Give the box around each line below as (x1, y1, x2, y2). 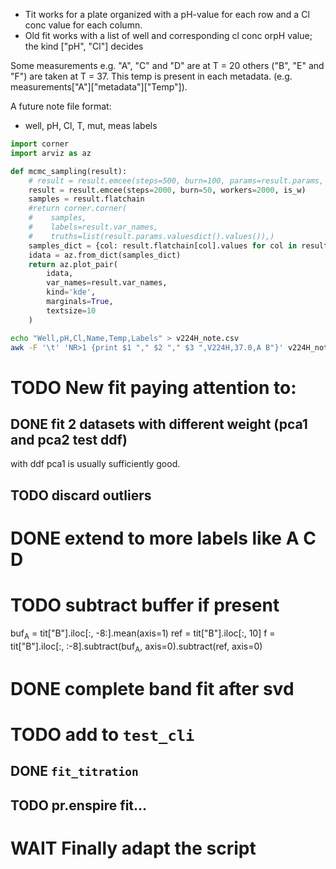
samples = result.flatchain (28, 194, 145, 204)
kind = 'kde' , (46, 287, 97, 298)
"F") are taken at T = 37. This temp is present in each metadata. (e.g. (10, 70, 293, 82)
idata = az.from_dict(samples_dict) (28, 250, 182, 260)
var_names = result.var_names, (46, 278, 168, 288)
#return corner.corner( (28, 204, 128, 214)
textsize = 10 (46, 305, 97, 316)
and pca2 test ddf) (10, 431, 128, 448)
